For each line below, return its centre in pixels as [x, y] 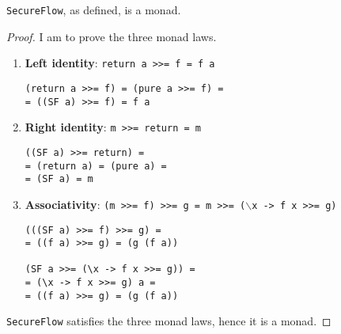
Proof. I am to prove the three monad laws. [112, 36]
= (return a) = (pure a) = [96, 166]
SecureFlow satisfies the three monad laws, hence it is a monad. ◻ [169, 321]
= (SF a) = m [59, 179]
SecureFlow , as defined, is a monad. [94, 9]
